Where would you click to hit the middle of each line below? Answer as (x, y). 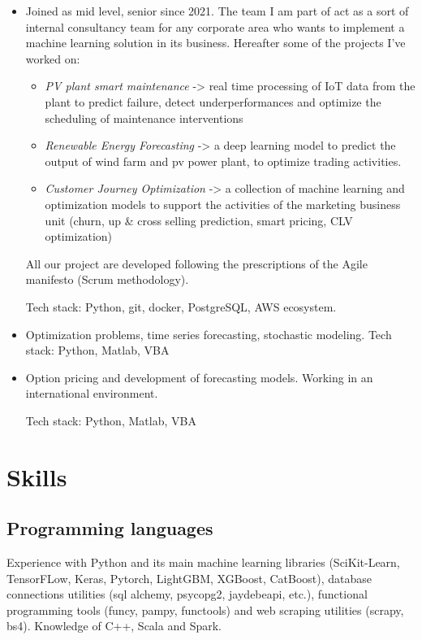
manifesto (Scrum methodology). (107, 279)
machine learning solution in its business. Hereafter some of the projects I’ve (215, 43)
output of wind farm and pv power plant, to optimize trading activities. (223, 161)
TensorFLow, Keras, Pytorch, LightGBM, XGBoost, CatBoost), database (189, 578)
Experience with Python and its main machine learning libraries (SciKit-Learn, (203, 562)
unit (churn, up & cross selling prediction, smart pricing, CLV (199, 220)
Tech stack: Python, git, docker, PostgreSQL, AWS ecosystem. (181, 306)
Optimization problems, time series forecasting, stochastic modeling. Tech (209, 334)
